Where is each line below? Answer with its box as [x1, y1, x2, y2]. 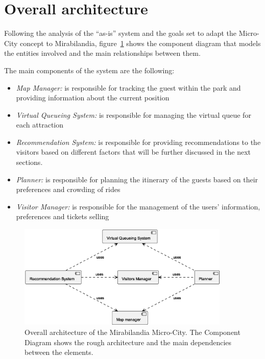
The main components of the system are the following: [4, 65, 175, 75]
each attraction [16, 119, 64, 130]
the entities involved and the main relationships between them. [4, 48, 201, 58]
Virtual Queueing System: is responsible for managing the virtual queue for [16, 109, 251, 120]
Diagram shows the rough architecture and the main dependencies [25, 336, 232, 347]
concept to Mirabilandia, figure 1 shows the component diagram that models [20, 37, 261, 48]
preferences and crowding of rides [16, 184, 121, 195]
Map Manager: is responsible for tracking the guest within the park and [16, 82, 241, 93]
